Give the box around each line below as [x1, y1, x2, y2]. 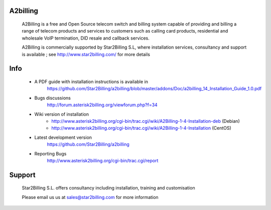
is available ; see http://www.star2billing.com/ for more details [22, 51, 151, 57]
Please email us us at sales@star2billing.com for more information [22, 194, 159, 200]
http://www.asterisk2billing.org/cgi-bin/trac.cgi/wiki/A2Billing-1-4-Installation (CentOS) [51, 125, 232, 131]
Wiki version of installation [34, 111, 89, 117]
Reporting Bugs [34, 150, 67, 156]
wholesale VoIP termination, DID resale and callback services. [22, 35, 150, 41]
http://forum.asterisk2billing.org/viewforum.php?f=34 [47, 102, 158, 108]
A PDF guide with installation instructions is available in [34, 78, 148, 85]
